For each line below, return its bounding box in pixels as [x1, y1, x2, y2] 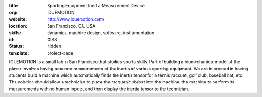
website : [9, 16, 27, 22]
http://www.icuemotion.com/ [47, 16, 105, 22]
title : [9, 3, 19, 8]
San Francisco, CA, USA [47, 23, 96, 29]
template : [9, 50, 29, 55]
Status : [9, 43, 24, 49]
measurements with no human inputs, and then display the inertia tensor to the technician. [9, 86, 189, 92]
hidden [47, 43, 62, 49]
